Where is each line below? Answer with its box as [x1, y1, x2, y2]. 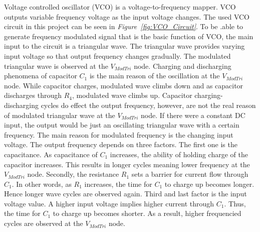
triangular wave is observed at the [4, 60, 108, 71]
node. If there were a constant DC [140, 109, 245, 120]
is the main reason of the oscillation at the [89, 70, 220, 81]
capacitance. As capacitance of [4, 149, 98, 159]
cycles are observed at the [4, 218, 83, 228]
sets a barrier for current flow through [131, 169, 248, 179]
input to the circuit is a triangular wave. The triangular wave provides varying [4, 41, 245, 51]
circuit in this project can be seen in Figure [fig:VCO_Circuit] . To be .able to [4, 21, 243, 32]
